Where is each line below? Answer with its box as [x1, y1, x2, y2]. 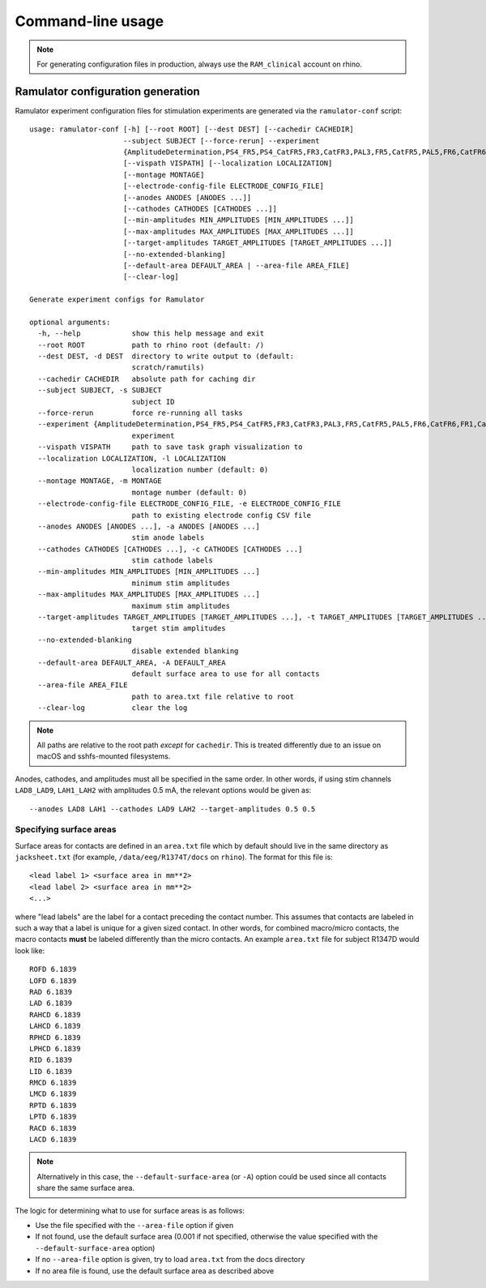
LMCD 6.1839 [29, 1089, 77, 1098]
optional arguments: [29, 317, 111, 327]
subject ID [131, 397, 175, 406]
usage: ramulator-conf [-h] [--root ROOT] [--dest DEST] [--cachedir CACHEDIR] [29, 125, 354, 134]
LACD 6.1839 [29, 1135, 77, 1145]
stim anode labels [131, 533, 205, 542]
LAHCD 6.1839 [29, 1021, 81, 1031]
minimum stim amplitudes [131, 578, 231, 588]
